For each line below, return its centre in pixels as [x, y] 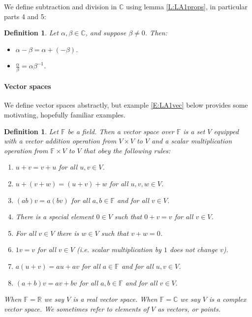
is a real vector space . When [115, 299]
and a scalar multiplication [192, 141]
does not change [193, 249]
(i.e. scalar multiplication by [119, 249]
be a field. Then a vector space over [121, 131]
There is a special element [55, 216]
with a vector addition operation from [60, 141]
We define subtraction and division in [61, 6]
